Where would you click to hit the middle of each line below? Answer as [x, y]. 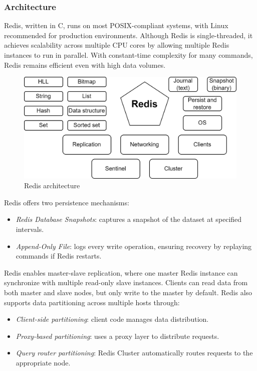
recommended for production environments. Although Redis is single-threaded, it [128, 35]
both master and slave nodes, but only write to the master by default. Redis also [128, 292]
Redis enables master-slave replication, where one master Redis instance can [121, 272]
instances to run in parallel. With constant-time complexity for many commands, [128, 55]
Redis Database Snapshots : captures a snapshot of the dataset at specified [129, 219]
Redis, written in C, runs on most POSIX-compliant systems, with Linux [116, 25]
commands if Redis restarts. [59, 256]
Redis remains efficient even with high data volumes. [85, 65]
